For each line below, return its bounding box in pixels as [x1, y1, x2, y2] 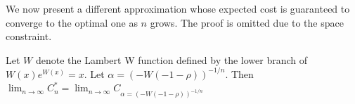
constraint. [6, 29, 52, 44]
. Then [225, 66, 254, 81]
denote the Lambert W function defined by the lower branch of [35, 52, 308, 67]
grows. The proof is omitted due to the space [150, 15, 344, 30]
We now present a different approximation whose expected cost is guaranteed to [6, 1, 350, 15]
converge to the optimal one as [6, 15, 138, 30]
